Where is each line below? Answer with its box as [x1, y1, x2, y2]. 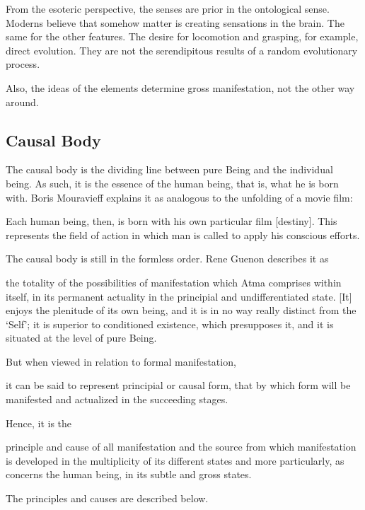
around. [6, 94, 39, 109]
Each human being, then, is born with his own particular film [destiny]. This [6, 214, 337, 228]
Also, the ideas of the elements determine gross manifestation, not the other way [6, 80, 355, 95]
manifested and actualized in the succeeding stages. [6, 392, 228, 407]
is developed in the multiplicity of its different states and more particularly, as [6, 453, 344, 468]
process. [6, 57, 40, 71]
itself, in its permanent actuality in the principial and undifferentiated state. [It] [6, 289, 352, 303]
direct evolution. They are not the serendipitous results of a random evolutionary [6, 42, 358, 57]
